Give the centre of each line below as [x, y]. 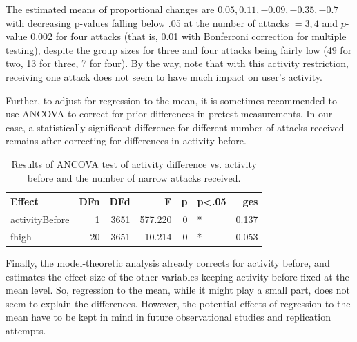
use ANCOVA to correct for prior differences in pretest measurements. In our [169, 114]
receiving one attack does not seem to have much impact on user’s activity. [164, 76]
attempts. [26, 330]
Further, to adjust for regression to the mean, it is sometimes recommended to [171, 100]
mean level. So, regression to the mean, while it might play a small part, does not [178, 290]
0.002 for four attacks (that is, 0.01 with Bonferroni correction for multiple [189, 36]
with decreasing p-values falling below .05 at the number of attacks [147, 22]
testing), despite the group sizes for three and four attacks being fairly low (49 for [179, 49]
